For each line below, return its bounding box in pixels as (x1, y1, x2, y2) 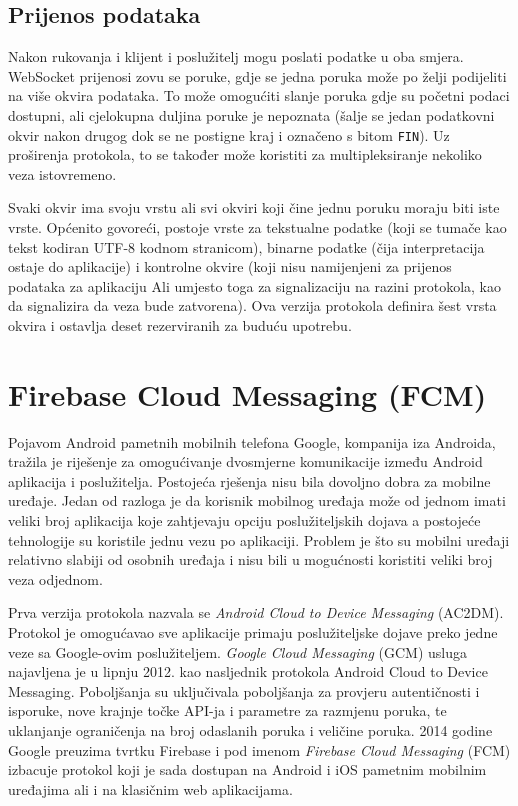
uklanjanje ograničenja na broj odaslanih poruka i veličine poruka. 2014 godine (8, 720, 493, 741)
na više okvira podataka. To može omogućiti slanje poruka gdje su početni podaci (8, 85, 510, 106)
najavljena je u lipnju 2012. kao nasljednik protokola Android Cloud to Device (8, 661, 488, 682)
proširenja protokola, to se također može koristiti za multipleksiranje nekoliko (8, 144, 482, 165)
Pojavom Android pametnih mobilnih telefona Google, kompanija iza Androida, (8, 431, 496, 452)
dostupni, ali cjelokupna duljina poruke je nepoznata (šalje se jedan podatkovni (8, 104, 495, 125)
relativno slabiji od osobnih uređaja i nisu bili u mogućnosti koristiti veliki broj (8, 549, 493, 570)
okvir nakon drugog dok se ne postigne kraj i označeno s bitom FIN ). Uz (8, 124, 450, 145)
